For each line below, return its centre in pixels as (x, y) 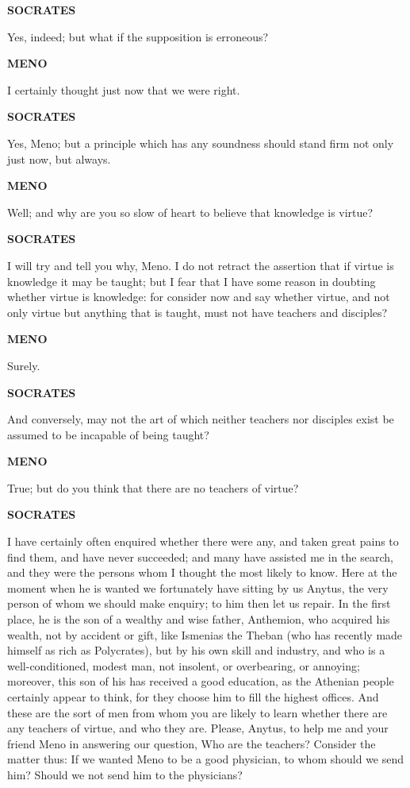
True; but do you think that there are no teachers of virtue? (153, 487)
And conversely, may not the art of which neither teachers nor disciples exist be (201, 419)
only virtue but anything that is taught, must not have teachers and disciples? (197, 312)
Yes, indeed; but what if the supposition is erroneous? (138, 36)
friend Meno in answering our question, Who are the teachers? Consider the (192, 743)
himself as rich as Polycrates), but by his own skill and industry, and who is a (196, 650)
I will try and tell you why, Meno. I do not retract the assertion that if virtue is (201, 265)
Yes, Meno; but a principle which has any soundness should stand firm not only (201, 143)
